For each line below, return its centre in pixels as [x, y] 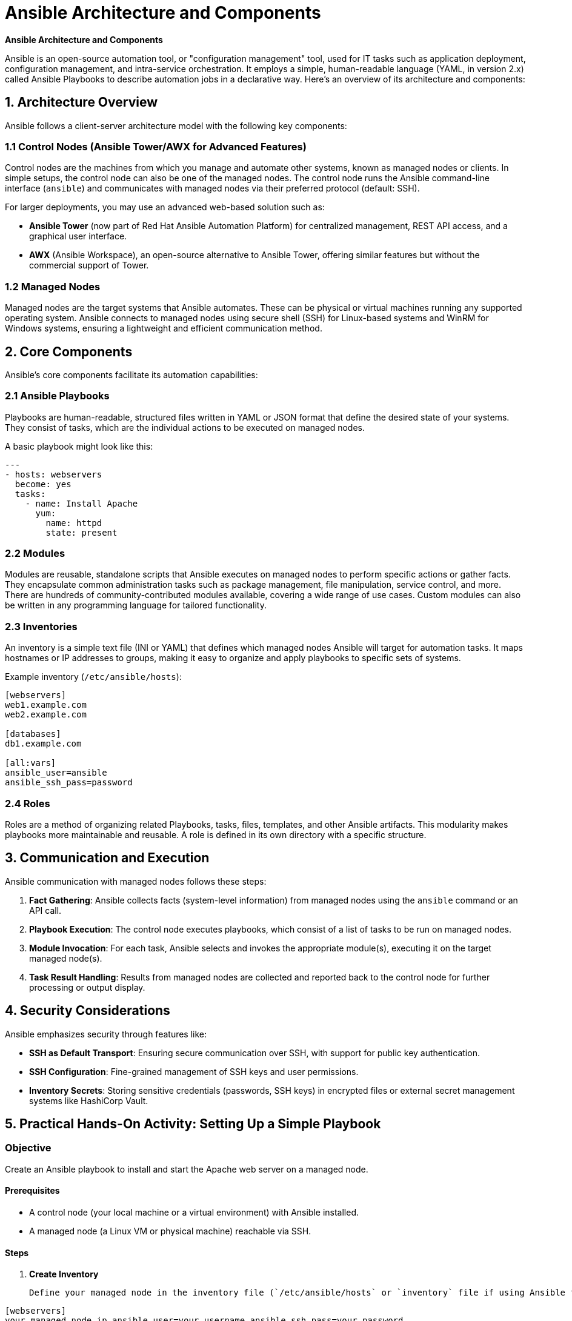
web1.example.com [46, 705]
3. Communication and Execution [107, 858]
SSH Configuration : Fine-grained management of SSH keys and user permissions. [194, 1071]
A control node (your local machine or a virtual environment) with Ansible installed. [194, 1213]
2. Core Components [69, 351]
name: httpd [74, 523]
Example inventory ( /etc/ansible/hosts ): [93, 677]
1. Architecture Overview [81, 102]
